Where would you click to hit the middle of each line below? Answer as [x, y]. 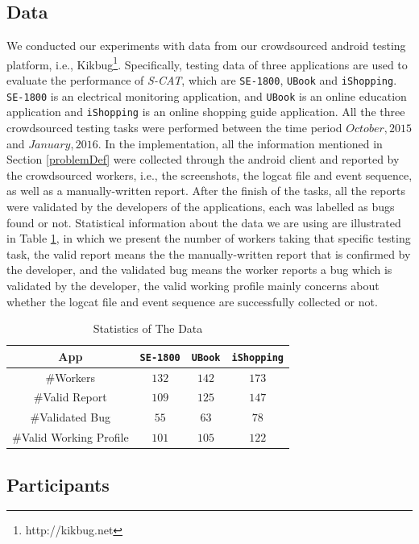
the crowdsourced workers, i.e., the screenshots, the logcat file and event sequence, [209, 174]
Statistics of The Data [148, 328]
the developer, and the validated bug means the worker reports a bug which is [199, 270]
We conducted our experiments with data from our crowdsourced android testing [206, 46]
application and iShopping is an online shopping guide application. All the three [206, 112]
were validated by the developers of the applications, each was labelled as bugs [201, 206]
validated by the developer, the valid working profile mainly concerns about [193, 285]
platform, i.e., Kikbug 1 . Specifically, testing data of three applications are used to [207, 63]
